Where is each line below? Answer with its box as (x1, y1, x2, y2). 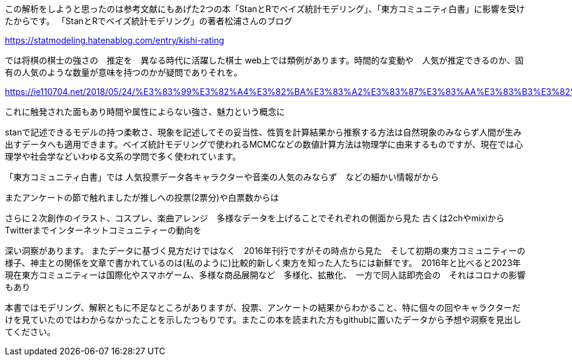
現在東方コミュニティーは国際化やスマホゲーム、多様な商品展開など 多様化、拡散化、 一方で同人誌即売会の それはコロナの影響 (5, 270, 526, 280)
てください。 (5, 327, 56, 337)
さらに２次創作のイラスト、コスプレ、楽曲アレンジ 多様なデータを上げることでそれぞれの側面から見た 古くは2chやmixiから (5, 213, 505, 223)
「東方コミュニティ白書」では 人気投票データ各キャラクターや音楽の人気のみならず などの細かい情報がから (5, 172, 439, 182)
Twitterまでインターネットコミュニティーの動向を (5, 225, 202, 235)
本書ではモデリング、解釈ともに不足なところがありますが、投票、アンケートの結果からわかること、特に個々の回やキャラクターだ (5, 302, 521, 313)
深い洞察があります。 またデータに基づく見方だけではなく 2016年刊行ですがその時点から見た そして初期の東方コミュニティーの (5, 246, 526, 256)
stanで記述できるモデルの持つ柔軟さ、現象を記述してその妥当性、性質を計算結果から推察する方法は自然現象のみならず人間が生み (5, 127, 522, 137)
